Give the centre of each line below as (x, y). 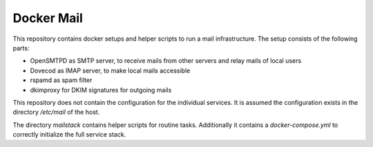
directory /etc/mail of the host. (56, 112)
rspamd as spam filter (61, 80)
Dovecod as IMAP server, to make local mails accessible (110, 70)
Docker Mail (48, 18)
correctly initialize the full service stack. (69, 135)
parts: (21, 48)
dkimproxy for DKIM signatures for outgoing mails (101, 90)
